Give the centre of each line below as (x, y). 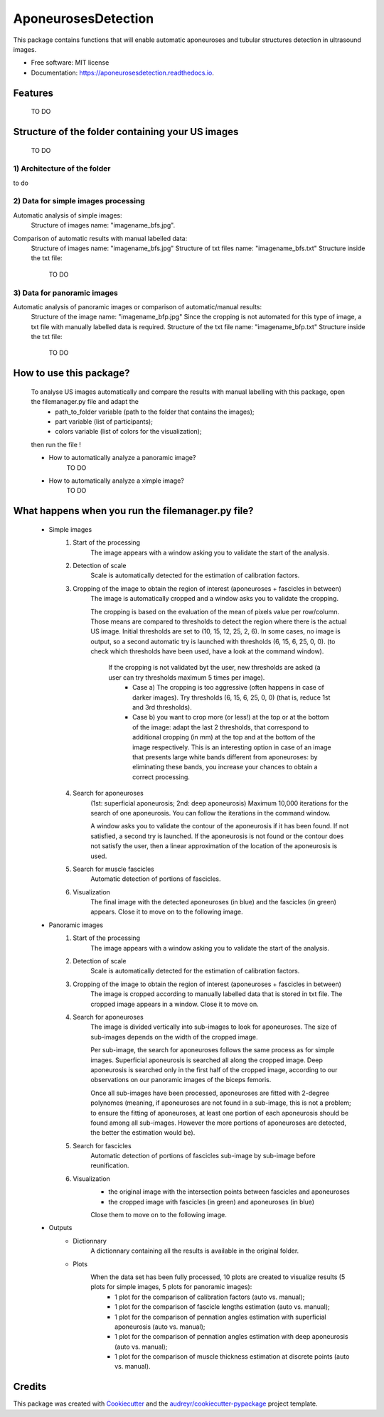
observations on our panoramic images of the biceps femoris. (181, 1080)
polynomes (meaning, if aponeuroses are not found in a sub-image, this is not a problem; (221, 1103)
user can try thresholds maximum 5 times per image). (187, 677)
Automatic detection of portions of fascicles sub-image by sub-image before (203, 1156)
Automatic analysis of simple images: (68, 215)
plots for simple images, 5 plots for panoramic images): (171, 1287)
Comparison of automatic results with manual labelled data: (100, 238)
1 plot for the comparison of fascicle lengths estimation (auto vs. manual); (222, 1307)
